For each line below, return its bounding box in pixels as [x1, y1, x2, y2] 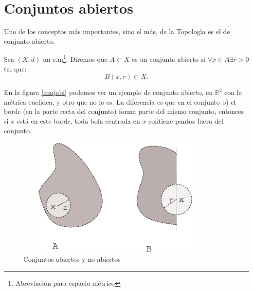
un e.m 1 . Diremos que [42, 53, 108, 64]
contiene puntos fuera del [148, 115, 223, 126]
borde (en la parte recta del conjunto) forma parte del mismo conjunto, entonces [4, 106, 244, 116]
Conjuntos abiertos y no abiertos [23, 254, 121, 264]
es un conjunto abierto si [131, 54, 206, 64]
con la [224, 87, 242, 97]
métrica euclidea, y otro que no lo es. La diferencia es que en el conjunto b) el [4, 96, 236, 107]
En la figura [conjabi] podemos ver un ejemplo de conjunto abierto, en [4, 87, 213, 97]
